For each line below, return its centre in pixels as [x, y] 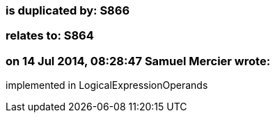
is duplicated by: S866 [68, 10]
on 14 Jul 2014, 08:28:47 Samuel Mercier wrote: [138, 61]
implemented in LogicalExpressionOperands [107, 85]
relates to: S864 [50, 36]
